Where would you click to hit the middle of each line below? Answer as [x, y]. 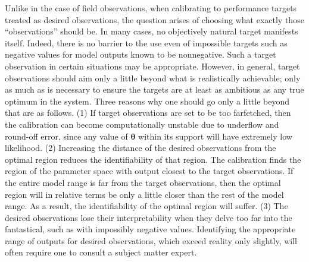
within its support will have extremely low [215, 136]
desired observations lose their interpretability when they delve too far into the [149, 217]
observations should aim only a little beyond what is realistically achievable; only [153, 78]
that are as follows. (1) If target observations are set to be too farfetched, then [148, 113]
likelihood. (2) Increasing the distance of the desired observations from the [141, 148]
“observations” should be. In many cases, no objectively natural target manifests [152, 31]
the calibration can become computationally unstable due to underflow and [142, 124]
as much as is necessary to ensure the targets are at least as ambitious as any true [154, 89]
